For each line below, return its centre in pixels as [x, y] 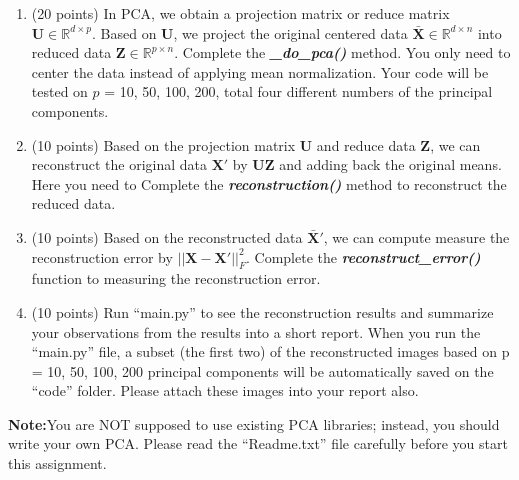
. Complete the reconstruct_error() [363, 256]
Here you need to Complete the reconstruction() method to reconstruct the [269, 183]
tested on [59, 91]
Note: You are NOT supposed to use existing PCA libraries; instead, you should [254, 423]
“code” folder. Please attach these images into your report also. [225, 390]
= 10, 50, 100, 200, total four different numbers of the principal [298, 91]
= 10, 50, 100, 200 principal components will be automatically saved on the [262, 370]
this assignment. [57, 463]
